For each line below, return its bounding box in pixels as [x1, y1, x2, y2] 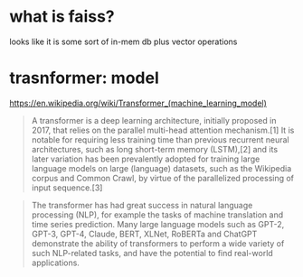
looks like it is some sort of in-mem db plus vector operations [9, 36, 238, 47]
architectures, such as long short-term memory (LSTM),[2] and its [31, 143, 279, 154]
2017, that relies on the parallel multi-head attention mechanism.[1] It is [31, 125, 295, 135]
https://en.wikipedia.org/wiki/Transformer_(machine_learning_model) [9, 97, 267, 108]
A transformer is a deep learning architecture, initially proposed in [31, 115, 277, 125]
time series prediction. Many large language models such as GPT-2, [31, 218, 285, 229]
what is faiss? [9, 6, 115, 27]
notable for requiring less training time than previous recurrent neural [31, 134, 289, 145]
